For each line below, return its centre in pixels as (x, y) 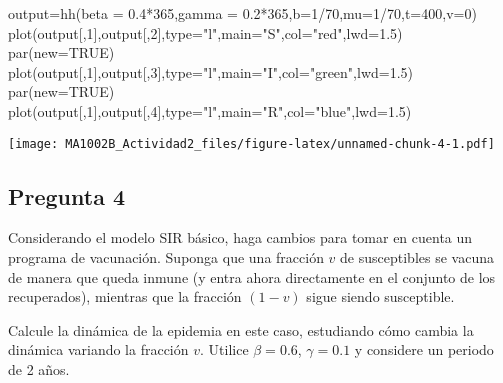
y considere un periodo (424, 349)
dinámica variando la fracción (98, 349)
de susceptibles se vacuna (417, 257)
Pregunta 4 (67, 195)
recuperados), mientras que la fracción (125, 296)
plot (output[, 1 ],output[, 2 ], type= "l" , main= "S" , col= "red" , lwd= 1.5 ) (205, 32)
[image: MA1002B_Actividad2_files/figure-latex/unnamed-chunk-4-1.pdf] (251, 143)
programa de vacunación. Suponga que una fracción (166, 257)
